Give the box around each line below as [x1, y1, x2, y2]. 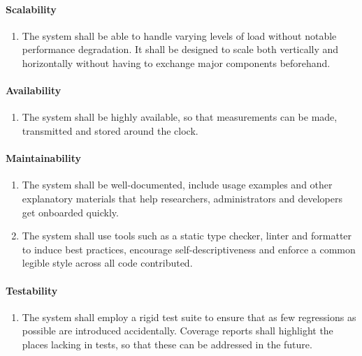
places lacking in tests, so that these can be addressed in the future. [22, 336, 312, 351]
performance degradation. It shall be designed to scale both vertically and [22, 42, 339, 57]
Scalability [6, 1, 57, 16]
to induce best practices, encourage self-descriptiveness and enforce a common [22, 242, 356, 256]
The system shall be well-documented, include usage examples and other [22, 177, 333, 192]
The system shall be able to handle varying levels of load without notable [22, 28, 337, 43]
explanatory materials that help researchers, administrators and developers [22, 191, 342, 205]
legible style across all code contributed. [22, 255, 193, 270]
